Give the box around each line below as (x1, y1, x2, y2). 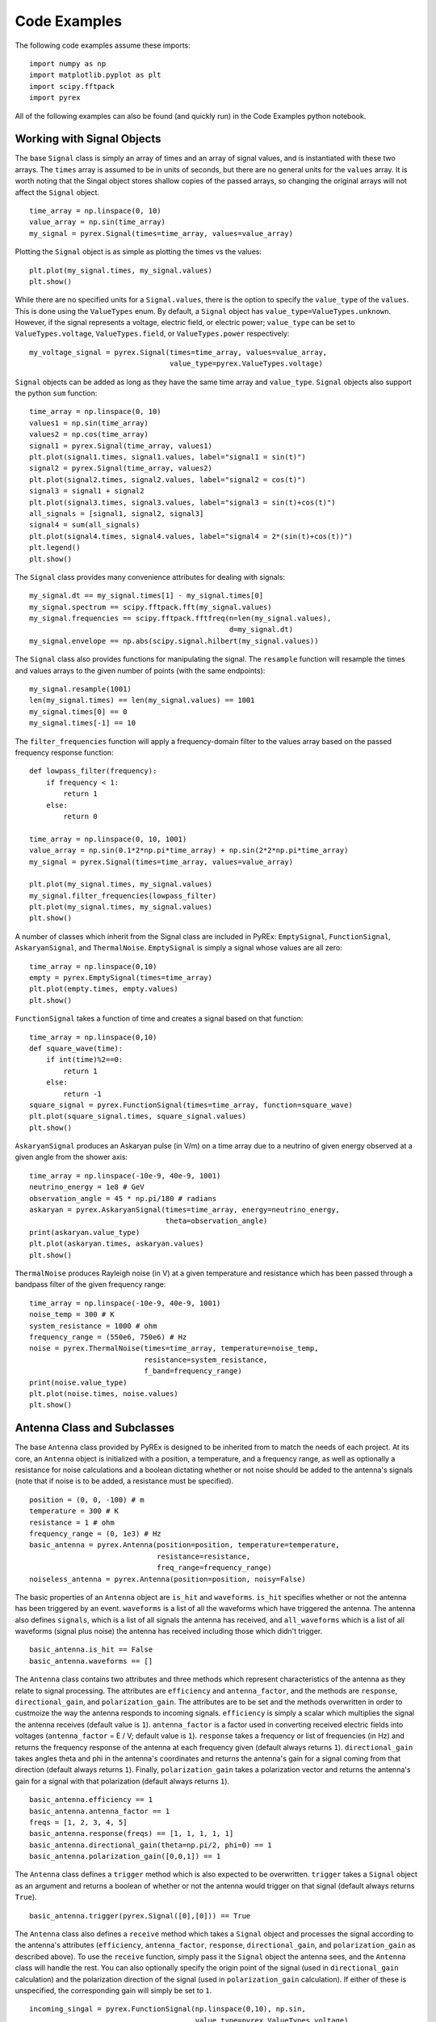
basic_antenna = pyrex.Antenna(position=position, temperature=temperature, (29, 1541, 341, 1550)
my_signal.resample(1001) (29, 684, 132, 694)
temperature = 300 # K (29, 1507, 119, 1516)
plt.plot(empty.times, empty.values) (29, 984, 179, 994)
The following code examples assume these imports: (15, 40, 191, 50)
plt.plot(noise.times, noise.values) (29, 1389, 179, 1398)
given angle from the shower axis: (15, 1153, 128, 1162)
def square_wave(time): (29, 1043, 124, 1053)
